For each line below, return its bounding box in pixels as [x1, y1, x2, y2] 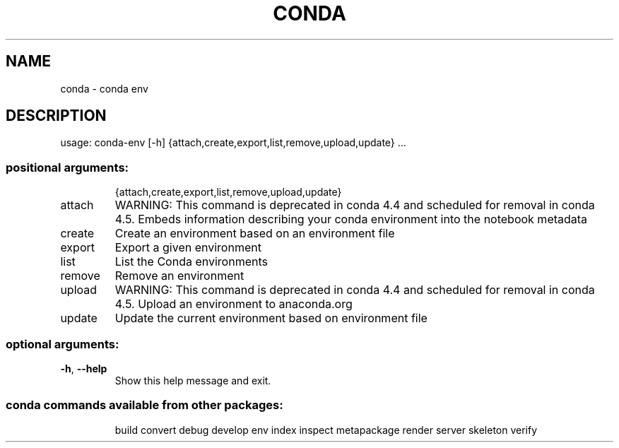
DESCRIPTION [6, 107, 107, 125]
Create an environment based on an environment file [114, 226, 395, 241]
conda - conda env [60, 82, 148, 95]
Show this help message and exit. [114, 374, 271, 387]
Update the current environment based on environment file [114, 311, 428, 326]
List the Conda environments [114, 254, 268, 269]
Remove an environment [114, 269, 244, 283]
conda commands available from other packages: [6, 398, 283, 413]
